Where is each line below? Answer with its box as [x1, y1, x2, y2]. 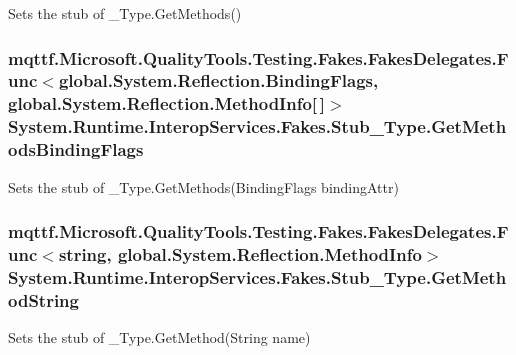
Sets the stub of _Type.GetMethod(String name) [8, 327, 311, 348]
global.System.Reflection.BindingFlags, [58, 68, 379, 93]
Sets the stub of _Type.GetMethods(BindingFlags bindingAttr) [8, 176, 399, 197]
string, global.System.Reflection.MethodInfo [58, 241, 422, 266]
